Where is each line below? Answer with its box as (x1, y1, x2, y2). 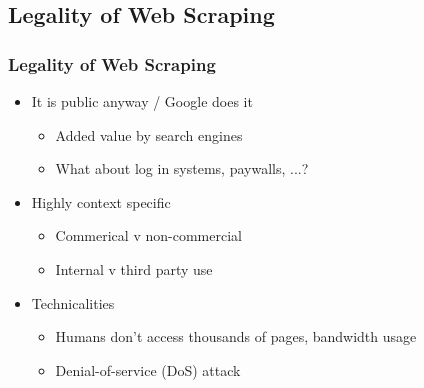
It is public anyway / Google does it (31, 91, 253, 111)
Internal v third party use (55, 258, 213, 279)
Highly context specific (31, 191, 171, 212)
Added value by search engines (55, 124, 243, 145)
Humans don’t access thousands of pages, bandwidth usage (55, 326, 417, 347)
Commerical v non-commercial (55, 225, 242, 246)
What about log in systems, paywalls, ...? (55, 158, 309, 179)
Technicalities (31, 292, 115, 313)
